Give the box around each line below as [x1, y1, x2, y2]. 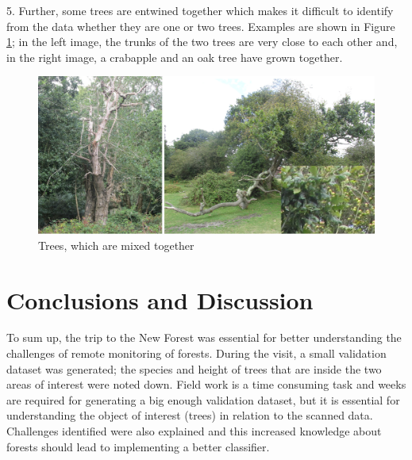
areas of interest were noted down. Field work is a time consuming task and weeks [6, 376, 406, 393]
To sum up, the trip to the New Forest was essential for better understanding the [6, 329, 402, 346]
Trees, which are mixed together [38, 236, 194, 253]
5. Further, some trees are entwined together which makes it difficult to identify [6, 2, 394, 18]
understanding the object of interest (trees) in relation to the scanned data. [6, 407, 373, 424]
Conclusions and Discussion [6, 283, 314, 316]
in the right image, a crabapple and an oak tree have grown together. [6, 48, 343, 65]
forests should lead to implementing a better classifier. [6, 438, 270, 454]
